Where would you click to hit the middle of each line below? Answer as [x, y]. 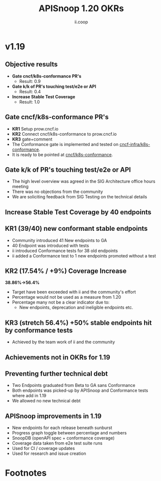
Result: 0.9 [30, 81]
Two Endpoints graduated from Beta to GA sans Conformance [73, 385]
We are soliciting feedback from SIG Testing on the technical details [80, 197]
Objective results [31, 64]
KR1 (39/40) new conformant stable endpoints [76, 229]
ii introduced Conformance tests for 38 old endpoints [65, 251]
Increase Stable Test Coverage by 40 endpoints [78, 212]
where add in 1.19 [29, 396]
